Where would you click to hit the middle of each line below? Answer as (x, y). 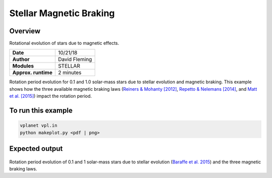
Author (21, 60)
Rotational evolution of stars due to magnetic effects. (64, 43)
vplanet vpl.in (39, 126)
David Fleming (75, 60)
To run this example (41, 111)
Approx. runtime (32, 73)
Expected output (36, 149)
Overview (25, 31)
